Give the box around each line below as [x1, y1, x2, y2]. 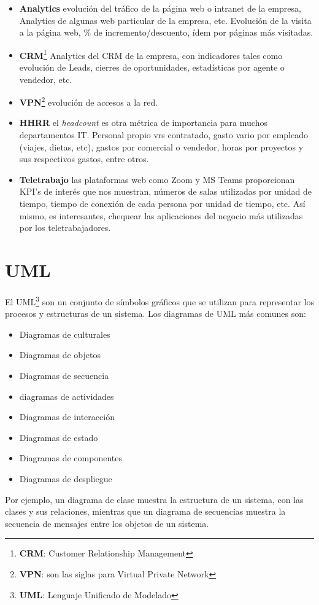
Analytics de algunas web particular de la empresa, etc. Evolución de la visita [19, 14, 312, 26]
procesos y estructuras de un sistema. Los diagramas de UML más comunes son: [5, 307, 306, 320]
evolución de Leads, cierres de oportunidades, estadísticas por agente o [19, 61, 285, 74]
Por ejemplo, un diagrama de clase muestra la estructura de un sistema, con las [5, 493, 304, 505]
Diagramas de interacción [19, 410, 115, 423]
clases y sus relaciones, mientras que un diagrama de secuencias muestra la [5, 505, 286, 518]
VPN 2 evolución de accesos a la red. [19, 94, 158, 108]
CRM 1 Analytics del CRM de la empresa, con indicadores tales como [19, 47, 283, 61]
